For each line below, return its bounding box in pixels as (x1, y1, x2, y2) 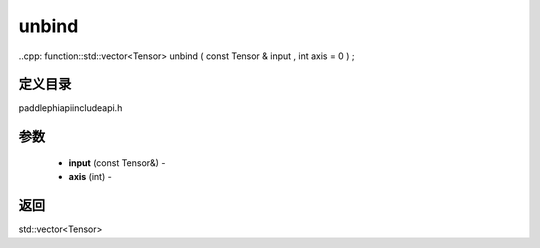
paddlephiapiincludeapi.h (18, 102, 123, 114)
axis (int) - (68, 171, 112, 183)
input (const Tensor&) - (68, 156, 166, 169)
